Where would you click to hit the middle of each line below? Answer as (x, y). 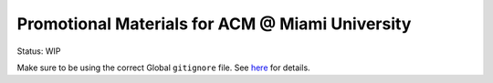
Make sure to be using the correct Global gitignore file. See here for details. (163, 67)
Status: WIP (39, 51)
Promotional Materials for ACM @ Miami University (214, 24)
